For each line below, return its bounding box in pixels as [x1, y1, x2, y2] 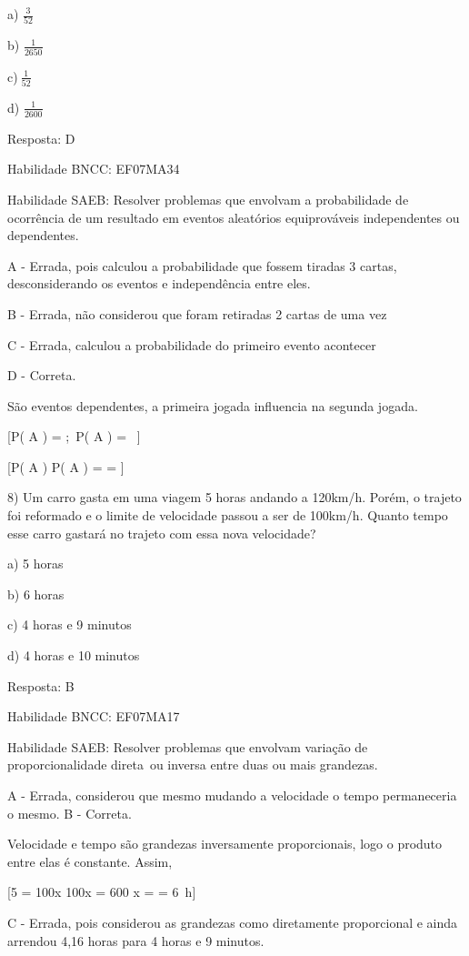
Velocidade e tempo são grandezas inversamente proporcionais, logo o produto [7, 834, 443, 853]
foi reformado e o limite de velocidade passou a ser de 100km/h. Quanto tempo [7, 506, 448, 525]
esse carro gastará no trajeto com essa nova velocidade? [7, 523, 316, 542]
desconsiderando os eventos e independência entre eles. [7, 274, 311, 293]
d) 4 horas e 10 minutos [7, 646, 140, 665]
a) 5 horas [7, 554, 64, 573]
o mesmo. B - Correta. [7, 803, 132, 822]
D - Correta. [7, 366, 76, 385]
